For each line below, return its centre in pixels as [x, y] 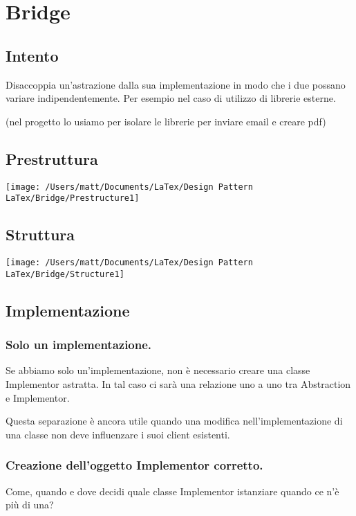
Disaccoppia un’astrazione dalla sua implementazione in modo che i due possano [176, 84]
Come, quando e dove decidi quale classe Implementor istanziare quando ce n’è [172, 491]
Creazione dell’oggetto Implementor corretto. [134, 465]
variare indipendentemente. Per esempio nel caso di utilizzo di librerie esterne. [171, 98]
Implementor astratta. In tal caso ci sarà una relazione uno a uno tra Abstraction [178, 383]
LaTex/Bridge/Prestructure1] [73, 198]
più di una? [30, 505]
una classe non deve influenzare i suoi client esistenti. [118, 434]
